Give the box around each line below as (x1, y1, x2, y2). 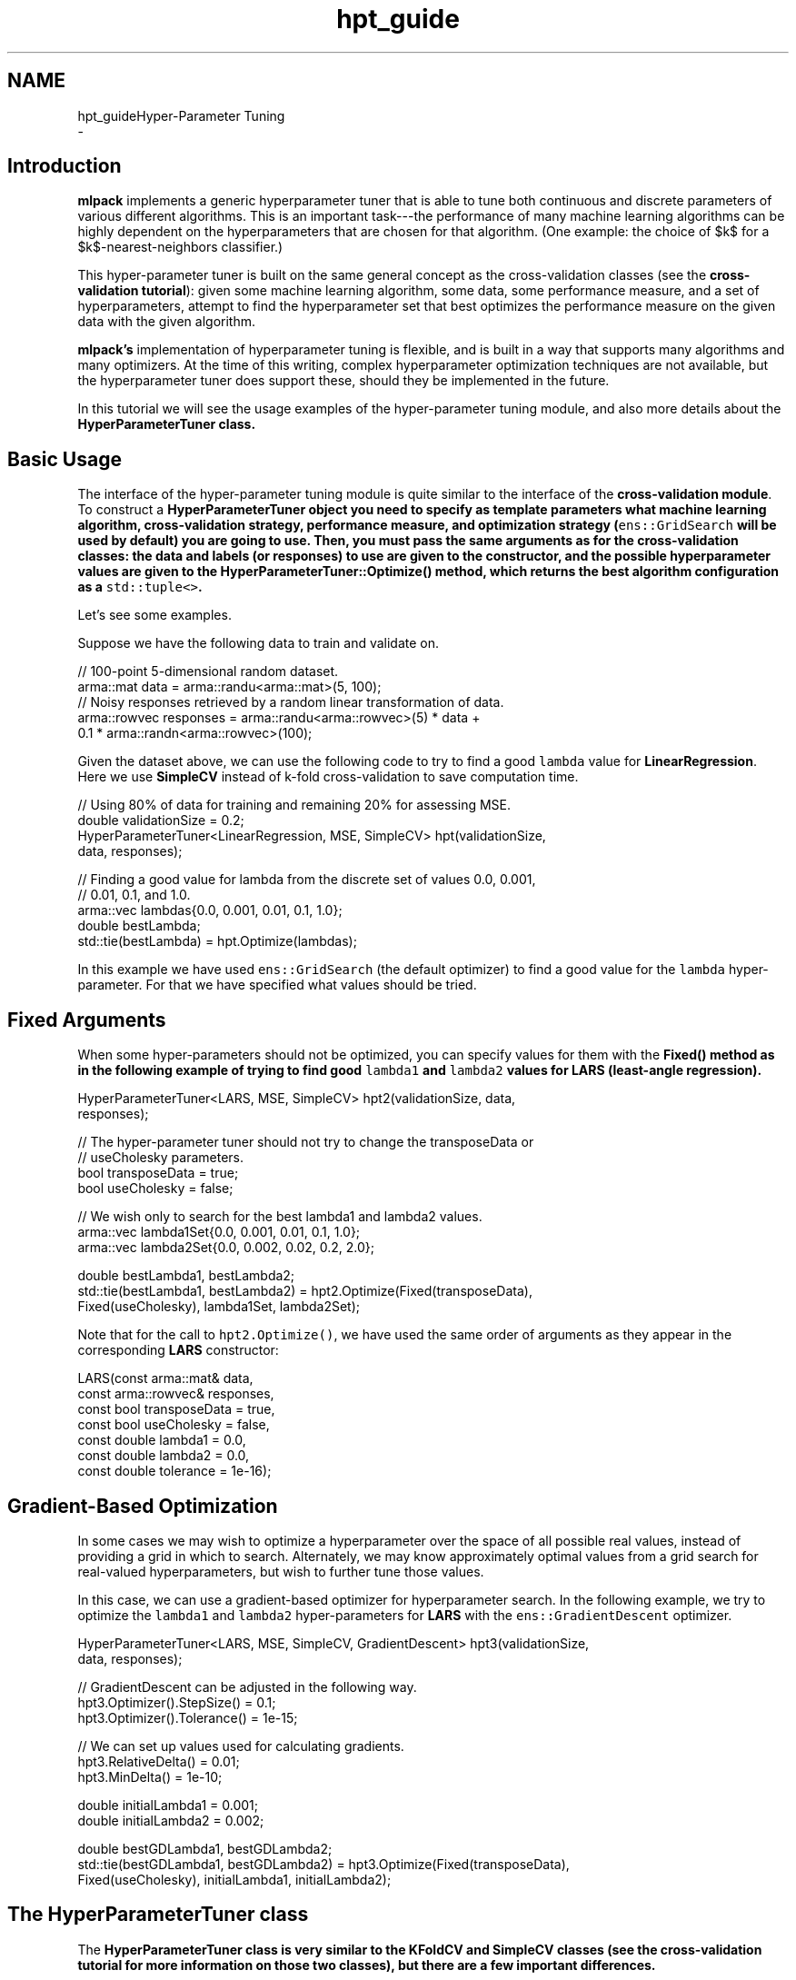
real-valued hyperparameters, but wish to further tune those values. (77, 1563, 484, 1579)
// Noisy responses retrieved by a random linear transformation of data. (77, 694, 504, 711)
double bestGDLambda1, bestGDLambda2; (77, 1840, 333, 1856)
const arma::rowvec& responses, (77, 1386, 274, 1402)
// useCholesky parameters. (77, 1149, 244, 1166)
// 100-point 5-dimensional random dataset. (77, 663, 339, 680)
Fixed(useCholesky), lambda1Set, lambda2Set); (77, 1298, 360, 1315)
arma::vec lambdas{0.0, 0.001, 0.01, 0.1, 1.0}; (77, 902, 343, 919)
